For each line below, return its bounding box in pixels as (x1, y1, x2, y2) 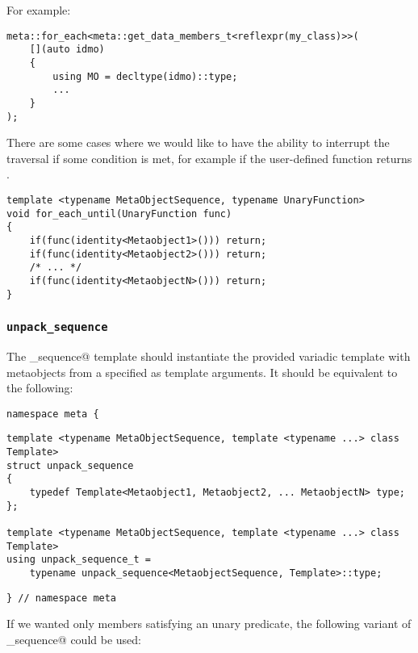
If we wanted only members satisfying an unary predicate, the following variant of (6, 615, 412, 632)
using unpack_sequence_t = (6, 554, 151, 566)
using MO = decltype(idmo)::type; (52, 70, 238, 82)
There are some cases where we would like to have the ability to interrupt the (6, 134, 390, 151)
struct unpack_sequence (6, 459, 134, 471)
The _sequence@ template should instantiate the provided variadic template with (6, 348, 411, 364)
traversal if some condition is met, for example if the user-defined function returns (6, 149, 412, 166)
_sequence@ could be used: (6, 630, 141, 647)
